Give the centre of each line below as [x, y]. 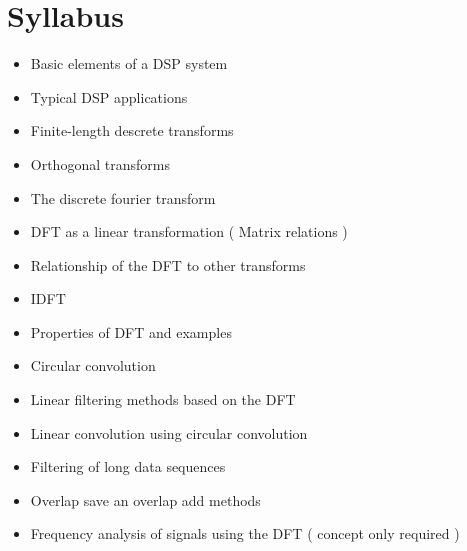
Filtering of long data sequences [128, 466]
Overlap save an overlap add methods [145, 499]
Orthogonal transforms [100, 163]
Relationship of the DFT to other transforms [168, 264]
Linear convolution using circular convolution [169, 432]
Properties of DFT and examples [131, 331]
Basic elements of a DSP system [129, 63]
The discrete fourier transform [123, 197]
